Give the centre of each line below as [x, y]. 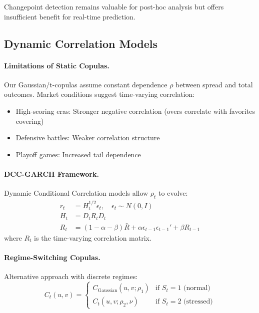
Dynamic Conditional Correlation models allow [76, 193]
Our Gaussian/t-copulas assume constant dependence [86, 84]
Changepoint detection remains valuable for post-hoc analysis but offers [114, 6]
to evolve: [173, 193]
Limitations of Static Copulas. [57, 65]
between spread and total [214, 84]
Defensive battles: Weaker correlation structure [88, 138]
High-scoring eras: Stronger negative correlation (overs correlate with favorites [135, 111]
